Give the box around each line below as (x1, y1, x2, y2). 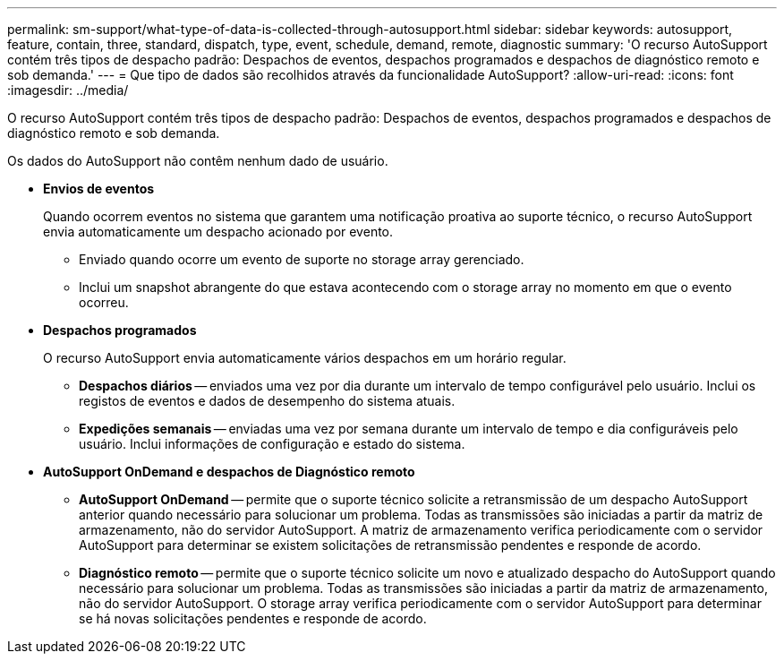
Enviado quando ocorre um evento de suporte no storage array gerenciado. (79, 252, 524, 267)
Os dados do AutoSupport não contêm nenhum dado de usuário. (7, 153, 388, 168)
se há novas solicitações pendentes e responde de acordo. (79, 611, 427, 626)
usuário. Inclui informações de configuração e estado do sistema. (79, 436, 465, 451)
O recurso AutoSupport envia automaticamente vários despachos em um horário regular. (43, 350, 567, 365)
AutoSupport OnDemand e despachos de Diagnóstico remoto (43, 464, 415, 479)
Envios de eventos (43, 181, 155, 196)
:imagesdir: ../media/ (7, 82, 129, 98)
